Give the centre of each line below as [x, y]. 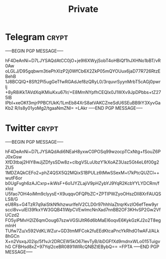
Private [83, 9]
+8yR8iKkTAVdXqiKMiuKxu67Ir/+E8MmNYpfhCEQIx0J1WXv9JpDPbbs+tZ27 [83, 92]
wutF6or [14, 178]
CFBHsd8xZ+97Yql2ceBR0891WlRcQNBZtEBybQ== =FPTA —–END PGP [86, 247]
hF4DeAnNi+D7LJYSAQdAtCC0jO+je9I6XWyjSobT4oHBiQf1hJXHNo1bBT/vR [83, 60]
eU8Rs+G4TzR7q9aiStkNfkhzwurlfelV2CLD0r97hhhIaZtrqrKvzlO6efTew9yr [82, 204]
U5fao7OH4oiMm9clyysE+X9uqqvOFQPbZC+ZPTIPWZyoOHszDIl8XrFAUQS [83, 194]
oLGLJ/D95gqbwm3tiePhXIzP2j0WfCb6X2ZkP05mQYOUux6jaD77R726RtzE [83, 71]
